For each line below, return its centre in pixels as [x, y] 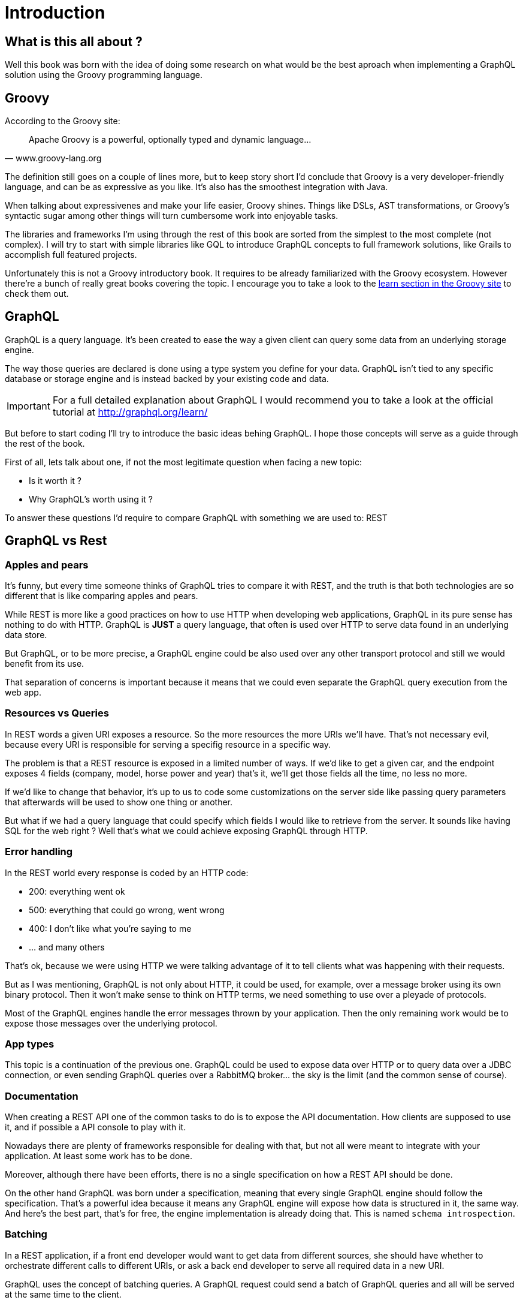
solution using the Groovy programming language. [104, 75]
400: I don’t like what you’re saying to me [110, 928]
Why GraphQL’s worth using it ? [91, 499]
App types [30, 1044]
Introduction [55, 13]
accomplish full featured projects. [71, 255]
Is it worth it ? [55, 480]
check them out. [37, 294]
